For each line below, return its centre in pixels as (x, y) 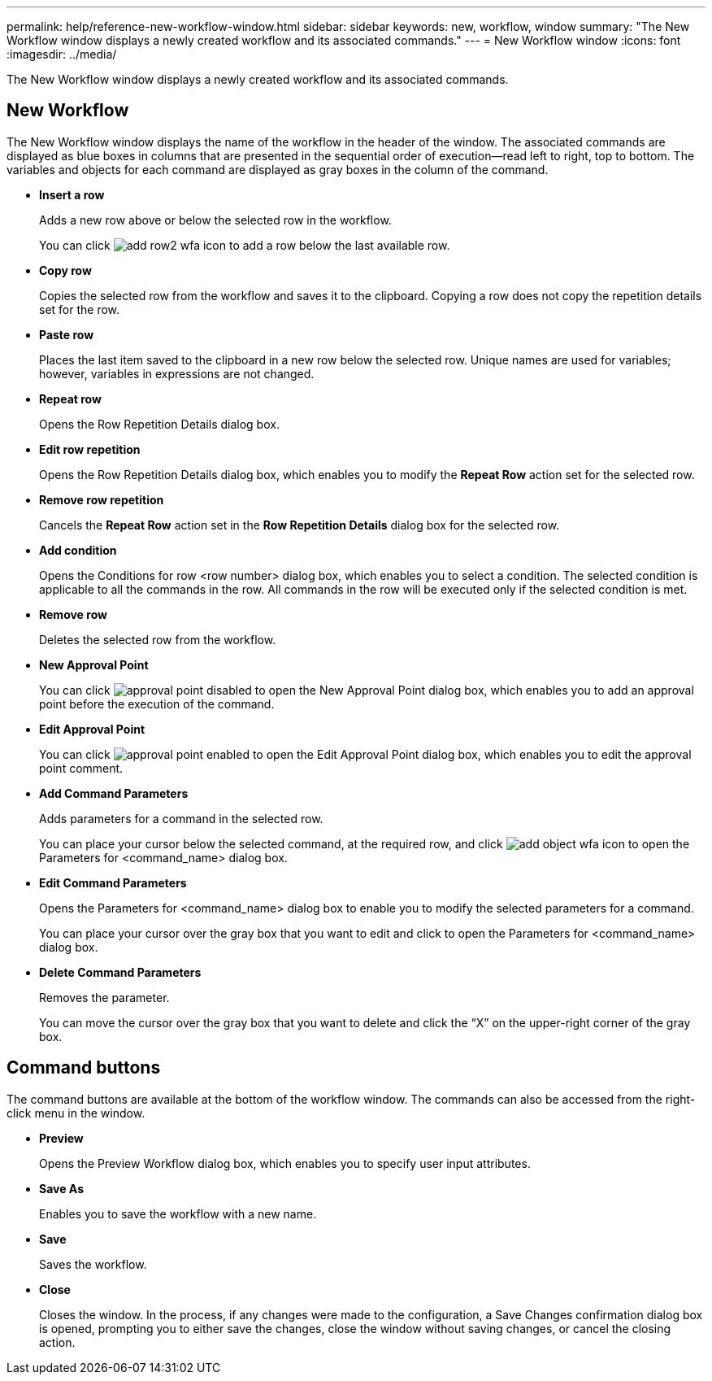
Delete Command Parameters (120, 972)
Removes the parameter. (104, 997)
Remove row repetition (102, 499)
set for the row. (80, 309)
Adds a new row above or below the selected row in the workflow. (215, 220)
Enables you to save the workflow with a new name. (178, 1213)
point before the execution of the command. (157, 704)
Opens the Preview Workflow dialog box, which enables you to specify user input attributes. (285, 1163)
